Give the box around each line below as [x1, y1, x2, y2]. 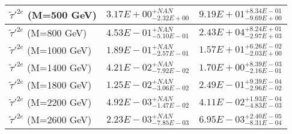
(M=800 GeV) [27, 26, 87, 39]
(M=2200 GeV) [27, 95, 92, 109]
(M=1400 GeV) [27, 60, 92, 74]
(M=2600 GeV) [27, 112, 92, 126]
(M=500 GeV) [27, 8, 97, 22]
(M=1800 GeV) [27, 78, 92, 92]
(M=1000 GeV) [27, 43, 92, 57]
